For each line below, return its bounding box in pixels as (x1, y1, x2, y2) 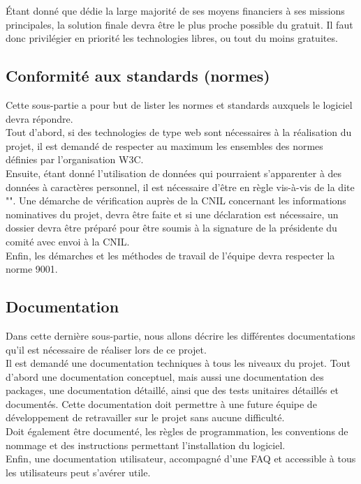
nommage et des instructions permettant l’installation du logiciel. (6, 437, 286, 452)
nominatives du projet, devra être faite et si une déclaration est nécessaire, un (6, 206, 339, 221)
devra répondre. (6, 111, 73, 126)
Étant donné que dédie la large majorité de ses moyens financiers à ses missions (6, 3, 345, 17)
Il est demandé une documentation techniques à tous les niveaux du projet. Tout (6, 356, 351, 370)
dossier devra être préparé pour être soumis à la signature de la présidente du (6, 220, 337, 235)
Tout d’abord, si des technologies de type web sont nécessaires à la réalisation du (6, 125, 352, 139)
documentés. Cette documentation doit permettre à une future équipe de (6, 396, 317, 411)
